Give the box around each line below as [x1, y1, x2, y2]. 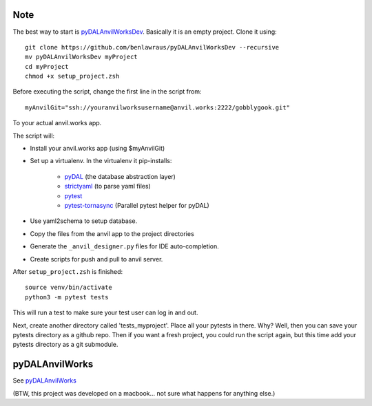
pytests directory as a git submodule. [12, 341, 118, 349]
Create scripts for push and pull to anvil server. [30, 255, 163, 263]
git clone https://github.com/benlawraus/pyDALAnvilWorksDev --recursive [25, 43, 280, 51]
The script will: [12, 131, 55, 140]
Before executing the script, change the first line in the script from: [12, 87, 202, 96]
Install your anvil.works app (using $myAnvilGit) [30, 145, 165, 153]
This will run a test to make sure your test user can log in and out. [12, 308, 198, 317]
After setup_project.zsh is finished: [12, 267, 123, 275]
